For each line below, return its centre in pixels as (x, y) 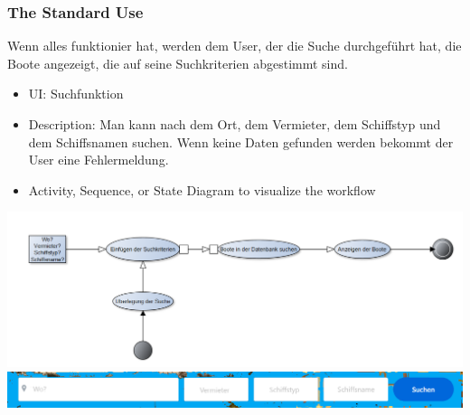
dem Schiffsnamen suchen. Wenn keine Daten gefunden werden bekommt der (241, 141)
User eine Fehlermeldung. (99, 160)
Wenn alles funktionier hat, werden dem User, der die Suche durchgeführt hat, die (235, 46)
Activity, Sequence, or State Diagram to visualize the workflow (202, 189)
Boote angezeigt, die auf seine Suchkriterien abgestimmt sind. (178, 63)
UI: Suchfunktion (76, 94)
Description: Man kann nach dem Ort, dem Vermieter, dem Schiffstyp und (235, 124)
